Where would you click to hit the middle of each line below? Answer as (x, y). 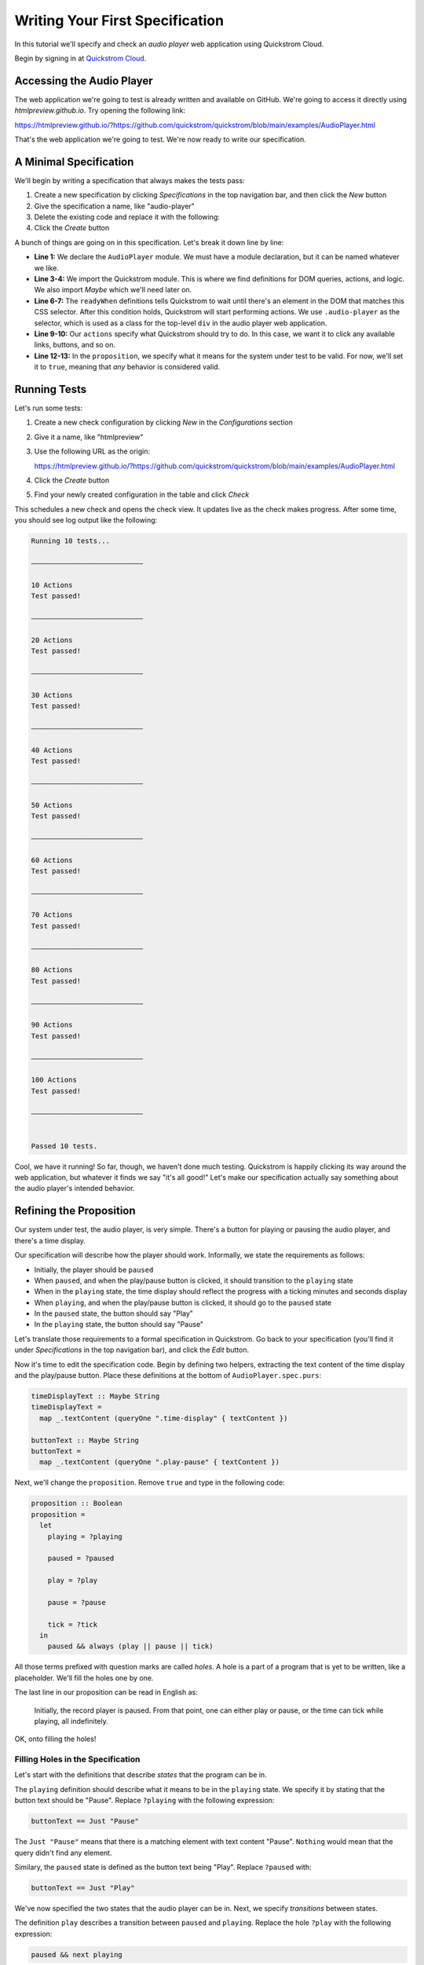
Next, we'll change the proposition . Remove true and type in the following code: (150, 1482)
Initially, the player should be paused (94, 1269)
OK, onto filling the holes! (55, 1739)
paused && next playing (77, 1954)
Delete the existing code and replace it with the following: (127, 217)
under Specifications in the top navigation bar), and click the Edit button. (132, 1350)
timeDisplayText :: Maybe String (95, 1396)
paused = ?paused (81, 1559)
